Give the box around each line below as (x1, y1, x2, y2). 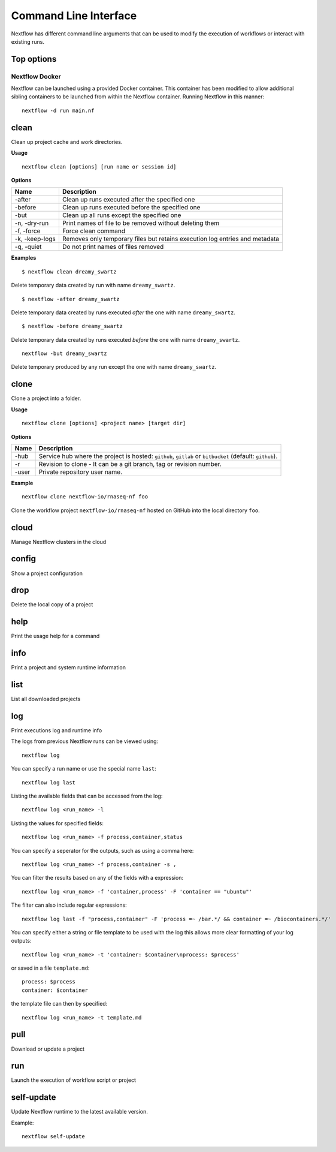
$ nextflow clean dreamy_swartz (22, 268, 117, 275)
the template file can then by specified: (11, 1000, 108, 1007)
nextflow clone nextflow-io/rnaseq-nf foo (22, 494, 149, 500)
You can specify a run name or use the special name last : (11, 765, 157, 772)
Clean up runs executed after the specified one (62, 195, 195, 204)
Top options (11, 54, 57, 64)
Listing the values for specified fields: (11, 819, 104, 827)
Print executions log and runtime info (11, 727, 102, 734)
